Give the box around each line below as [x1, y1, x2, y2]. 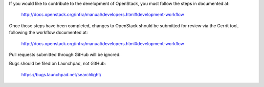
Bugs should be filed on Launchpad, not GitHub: [9, 61, 106, 67]
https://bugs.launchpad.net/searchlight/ [21, 71, 102, 77]
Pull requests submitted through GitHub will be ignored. [9, 52, 121, 57]
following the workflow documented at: [9, 30, 88, 35]
